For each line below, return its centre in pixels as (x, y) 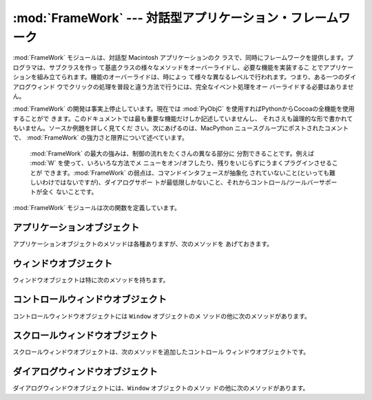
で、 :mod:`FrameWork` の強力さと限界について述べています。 (101, 138)
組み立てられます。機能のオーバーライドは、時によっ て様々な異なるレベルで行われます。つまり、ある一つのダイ (197, 77)
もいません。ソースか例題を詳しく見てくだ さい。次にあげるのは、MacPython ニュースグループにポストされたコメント (181, 128)
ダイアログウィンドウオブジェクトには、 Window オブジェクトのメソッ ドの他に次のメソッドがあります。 (161, 388)
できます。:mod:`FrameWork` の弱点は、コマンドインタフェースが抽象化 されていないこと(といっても (187, 173)
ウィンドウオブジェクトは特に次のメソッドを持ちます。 (91, 280)
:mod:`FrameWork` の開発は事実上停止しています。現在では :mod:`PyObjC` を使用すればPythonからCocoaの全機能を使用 (184, 109)
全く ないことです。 (70, 192)
